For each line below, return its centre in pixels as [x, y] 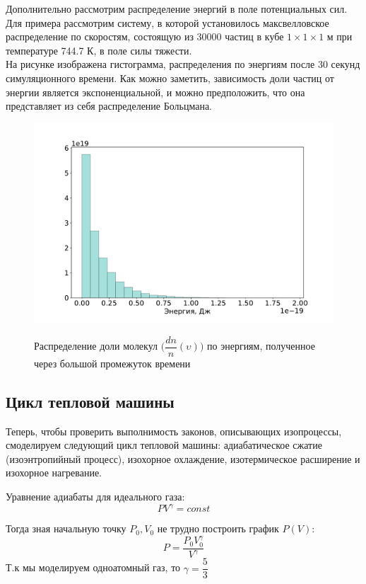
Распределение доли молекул [96, 346]
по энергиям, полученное [261, 346]
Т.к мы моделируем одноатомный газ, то [93, 567]
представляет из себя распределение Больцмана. [109, 106]
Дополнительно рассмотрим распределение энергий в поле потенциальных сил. [177, 8]
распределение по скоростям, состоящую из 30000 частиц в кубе [145, 36]
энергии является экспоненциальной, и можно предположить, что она [155, 92]
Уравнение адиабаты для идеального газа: [95, 496]
